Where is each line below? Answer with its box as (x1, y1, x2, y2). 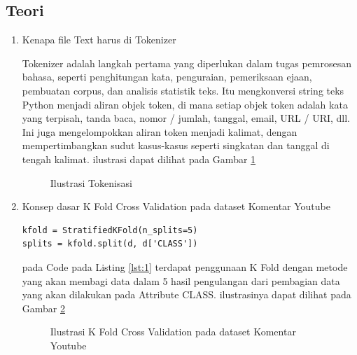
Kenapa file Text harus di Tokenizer (22, 32, 176, 47)
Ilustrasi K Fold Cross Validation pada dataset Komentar (50, 324, 296, 339)
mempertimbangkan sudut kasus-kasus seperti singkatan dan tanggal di (22, 138, 330, 153)
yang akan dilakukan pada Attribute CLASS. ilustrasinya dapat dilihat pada (22, 287, 351, 302)
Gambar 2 (22, 300, 65, 315)
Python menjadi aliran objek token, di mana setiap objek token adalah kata (22, 97, 348, 111)
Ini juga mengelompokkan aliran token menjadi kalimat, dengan (22, 124, 297, 139)
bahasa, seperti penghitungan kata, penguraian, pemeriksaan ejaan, (22, 69, 312, 84)
